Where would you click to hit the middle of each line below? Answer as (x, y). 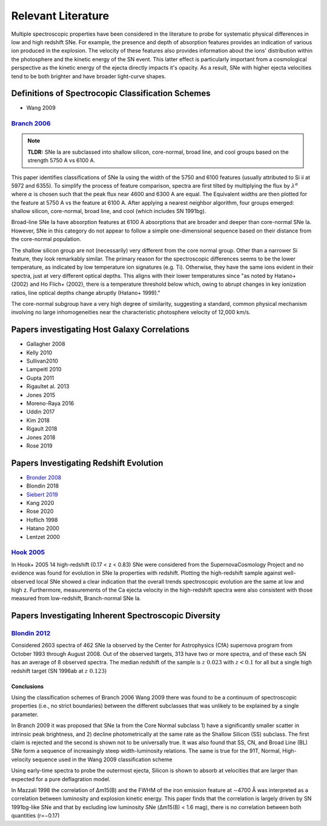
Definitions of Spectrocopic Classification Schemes (111, 94)
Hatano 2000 (43, 528)
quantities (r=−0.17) (35, 816)
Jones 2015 (41, 395)
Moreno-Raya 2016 (50, 403)
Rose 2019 (39, 446)
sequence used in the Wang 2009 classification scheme (102, 759)
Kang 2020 (40, 503)
